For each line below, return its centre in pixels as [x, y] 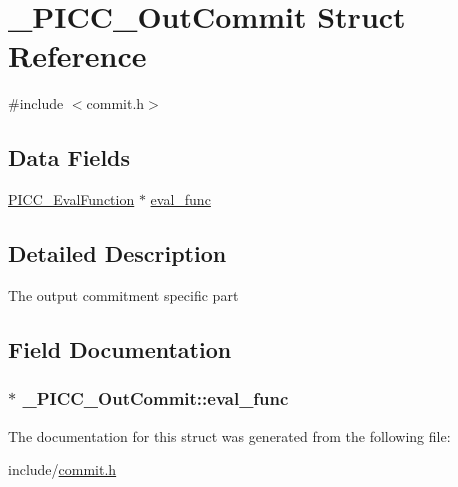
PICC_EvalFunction [71, 199]
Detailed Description [117, 253]
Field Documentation [120, 348]
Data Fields [69, 157]
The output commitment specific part [123, 294]
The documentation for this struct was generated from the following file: [229, 435]
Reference [77, 55]
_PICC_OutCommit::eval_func [155, 398]
